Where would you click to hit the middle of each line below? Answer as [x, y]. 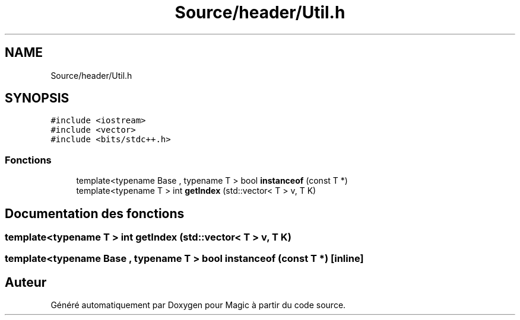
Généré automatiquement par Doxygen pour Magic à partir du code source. [198, 305]
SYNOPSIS [37, 98]
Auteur [26, 282]
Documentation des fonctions [95, 213]
